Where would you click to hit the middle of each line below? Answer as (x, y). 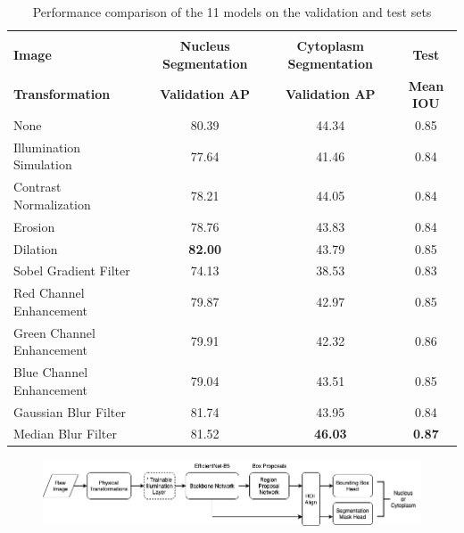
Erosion (34, 226)
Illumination (47, 147)
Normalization (52, 204)
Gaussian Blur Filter (70, 411)
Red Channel (49, 293)
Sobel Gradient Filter (72, 271)
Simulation (43, 164)
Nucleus (205, 46)
